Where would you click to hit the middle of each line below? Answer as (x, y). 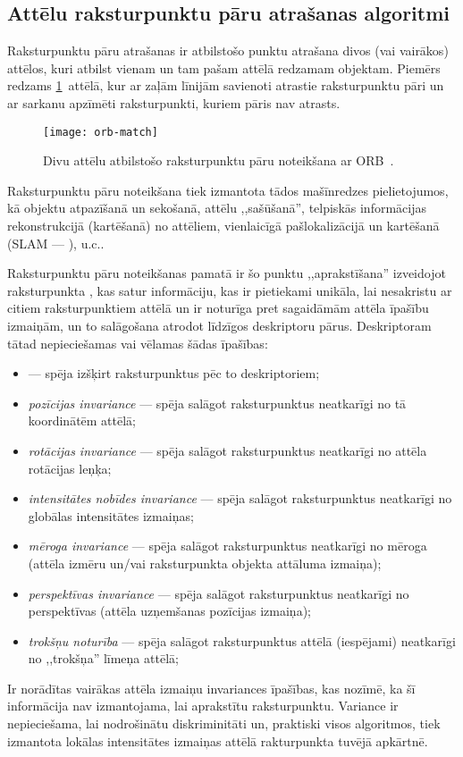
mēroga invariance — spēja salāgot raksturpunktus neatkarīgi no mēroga (227, 546)
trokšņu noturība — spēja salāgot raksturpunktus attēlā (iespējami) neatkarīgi (242, 640)
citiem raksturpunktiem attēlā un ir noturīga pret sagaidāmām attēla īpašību (218, 308)
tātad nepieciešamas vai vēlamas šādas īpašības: (138, 343)
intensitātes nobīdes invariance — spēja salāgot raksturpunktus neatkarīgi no (240, 498)
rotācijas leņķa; (70, 468)
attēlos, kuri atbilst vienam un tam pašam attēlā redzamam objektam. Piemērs (224, 67)
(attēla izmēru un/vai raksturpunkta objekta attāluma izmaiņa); (205, 563)
